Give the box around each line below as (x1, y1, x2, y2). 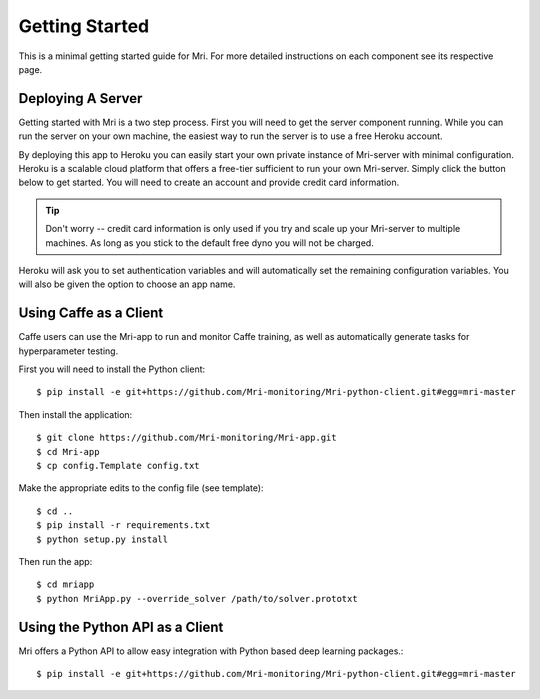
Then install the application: (18, 408, 133, 420)
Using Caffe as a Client (18, 305, 164, 322)
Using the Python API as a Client (18, 618, 224, 635)
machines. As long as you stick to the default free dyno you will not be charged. (45, 236, 374, 249)
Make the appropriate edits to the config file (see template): (18, 482, 264, 494)
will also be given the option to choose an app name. (18, 278, 236, 290)
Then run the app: (18, 555, 93, 567)
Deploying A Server (18, 90, 143, 107)
